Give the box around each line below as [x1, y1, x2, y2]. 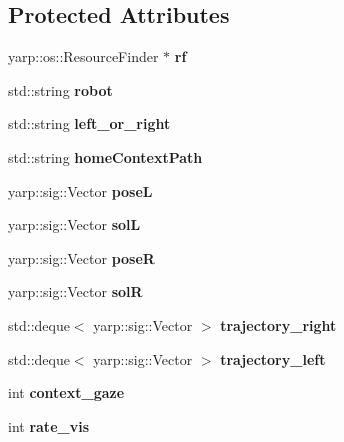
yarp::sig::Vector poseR [8, 247, 155, 268]
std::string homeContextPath [8, 146, 203, 167]
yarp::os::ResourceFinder [8, 46, 159, 67]
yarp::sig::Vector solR [8, 281, 143, 302]
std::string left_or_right [8, 113, 171, 134]
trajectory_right [220, 314, 337, 335]
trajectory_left [220, 348, 326, 369]
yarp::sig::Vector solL [8, 214, 141, 235]
